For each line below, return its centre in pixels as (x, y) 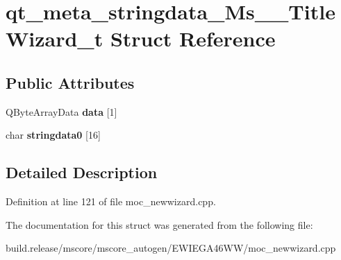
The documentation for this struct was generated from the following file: (159, 224)
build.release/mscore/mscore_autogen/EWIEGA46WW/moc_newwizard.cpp (171, 248)
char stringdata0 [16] (53, 135)
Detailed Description (82, 172)
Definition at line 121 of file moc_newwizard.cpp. (111, 201)
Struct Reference (193, 38)
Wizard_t (55, 38)
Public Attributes (70, 82)
